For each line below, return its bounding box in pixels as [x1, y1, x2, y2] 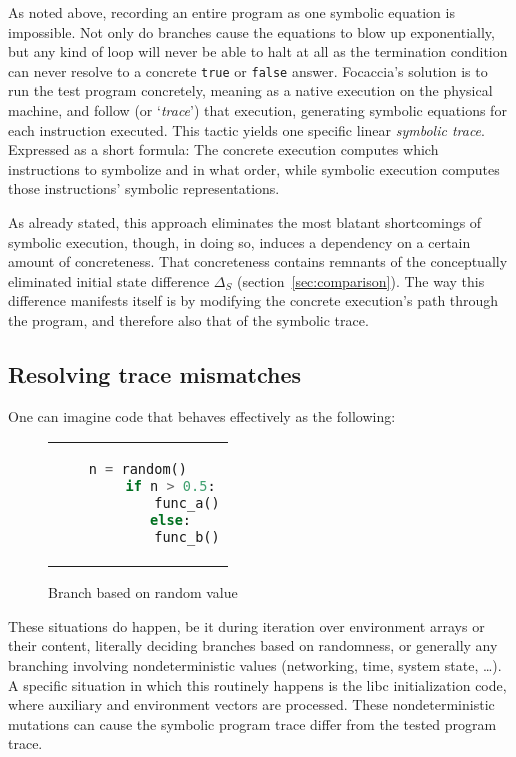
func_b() [154, 529, 220, 546]
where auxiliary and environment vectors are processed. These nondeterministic [8, 694, 495, 715]
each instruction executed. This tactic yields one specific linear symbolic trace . [8, 119, 485, 140]
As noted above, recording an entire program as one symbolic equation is [8, 2, 455, 22]
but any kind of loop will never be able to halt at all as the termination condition [8, 41, 508, 62]
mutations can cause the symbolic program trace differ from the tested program [8, 713, 497, 734]
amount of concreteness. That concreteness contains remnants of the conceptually [8, 251, 508, 272]
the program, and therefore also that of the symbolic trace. [8, 309, 369, 330]
